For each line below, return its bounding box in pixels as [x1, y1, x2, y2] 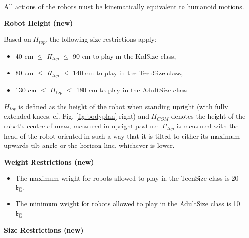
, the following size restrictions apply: [46, 34, 157, 44]
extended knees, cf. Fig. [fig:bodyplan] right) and [4, 111, 149, 121]
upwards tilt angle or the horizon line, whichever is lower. [4, 140, 175, 150]
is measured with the [176, 121, 239, 131]
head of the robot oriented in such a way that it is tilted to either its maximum [4, 130, 240, 141]
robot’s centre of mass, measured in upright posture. [4, 121, 160, 131]
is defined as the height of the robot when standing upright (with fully [18, 101, 228, 111]
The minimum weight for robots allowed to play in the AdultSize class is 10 [15, 199, 240, 209]
